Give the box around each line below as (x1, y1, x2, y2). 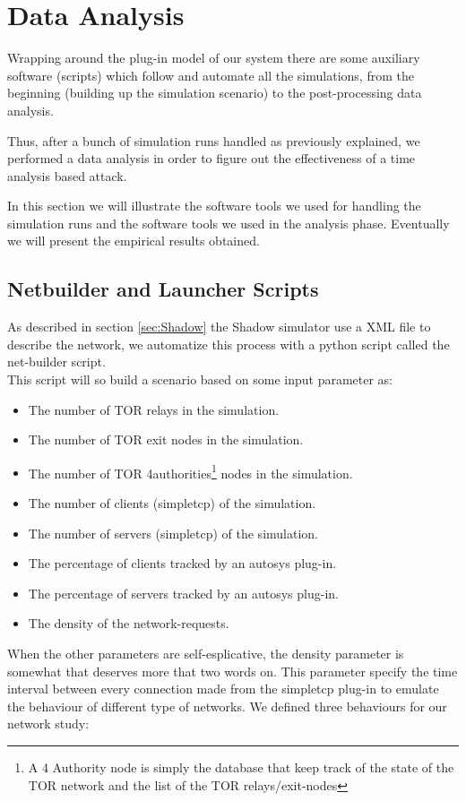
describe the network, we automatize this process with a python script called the (7, 334, 450, 353)
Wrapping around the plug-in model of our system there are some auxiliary (7, 48, 420, 67)
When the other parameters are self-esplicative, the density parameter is (7, 644, 404, 663)
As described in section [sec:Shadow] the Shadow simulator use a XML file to (7, 317, 431, 336)
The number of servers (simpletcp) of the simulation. (28, 523, 318, 542)
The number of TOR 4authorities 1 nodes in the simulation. (28, 461, 353, 482)
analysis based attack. (7, 166, 127, 185)
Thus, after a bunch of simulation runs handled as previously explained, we (7, 131, 420, 150)
